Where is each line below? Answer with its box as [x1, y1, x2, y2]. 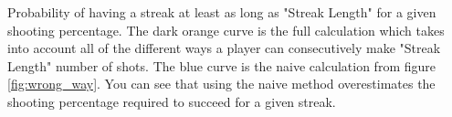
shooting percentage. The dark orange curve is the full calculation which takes [7, 20, 445, 39]
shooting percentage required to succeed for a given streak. [7, 91, 336, 111]
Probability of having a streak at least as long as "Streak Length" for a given [7, 3, 436, 21]
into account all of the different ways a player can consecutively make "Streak [7, 38, 441, 58]
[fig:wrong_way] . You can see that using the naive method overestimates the [7, 74, 436, 93]
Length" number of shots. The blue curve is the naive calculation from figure [7, 56, 436, 75]
